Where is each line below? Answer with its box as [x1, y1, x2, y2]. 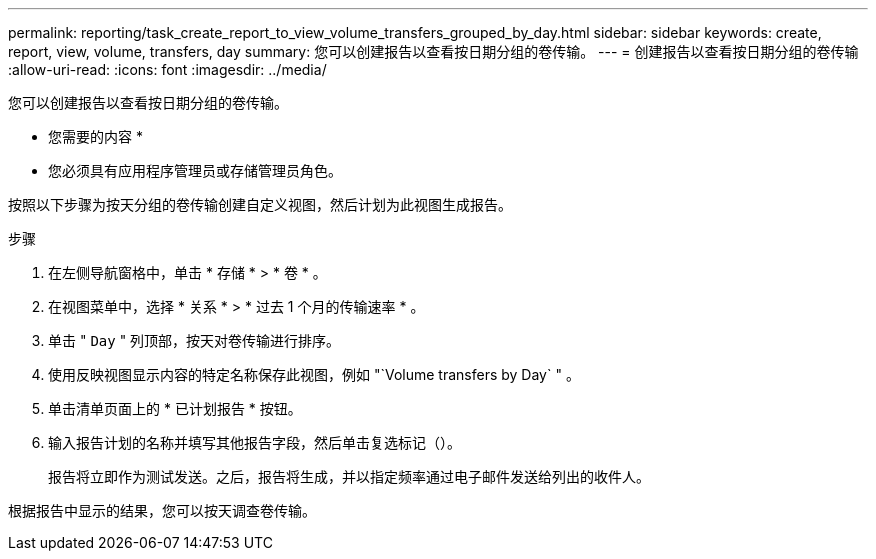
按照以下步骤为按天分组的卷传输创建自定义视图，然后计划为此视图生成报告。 [8, 196, 512, 213]
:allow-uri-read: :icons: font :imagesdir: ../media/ [8, 61, 327, 78]
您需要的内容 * [48, 128, 143, 145]
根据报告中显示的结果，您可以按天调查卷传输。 [8, 502, 316, 519]
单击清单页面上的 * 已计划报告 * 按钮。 [48, 400, 302, 417]
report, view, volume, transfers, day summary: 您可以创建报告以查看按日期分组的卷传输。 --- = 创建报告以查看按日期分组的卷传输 [8, 43, 859, 60]
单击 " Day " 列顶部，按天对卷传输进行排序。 [48, 332, 341, 349]
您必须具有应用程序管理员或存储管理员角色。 [48, 162, 342, 179]
